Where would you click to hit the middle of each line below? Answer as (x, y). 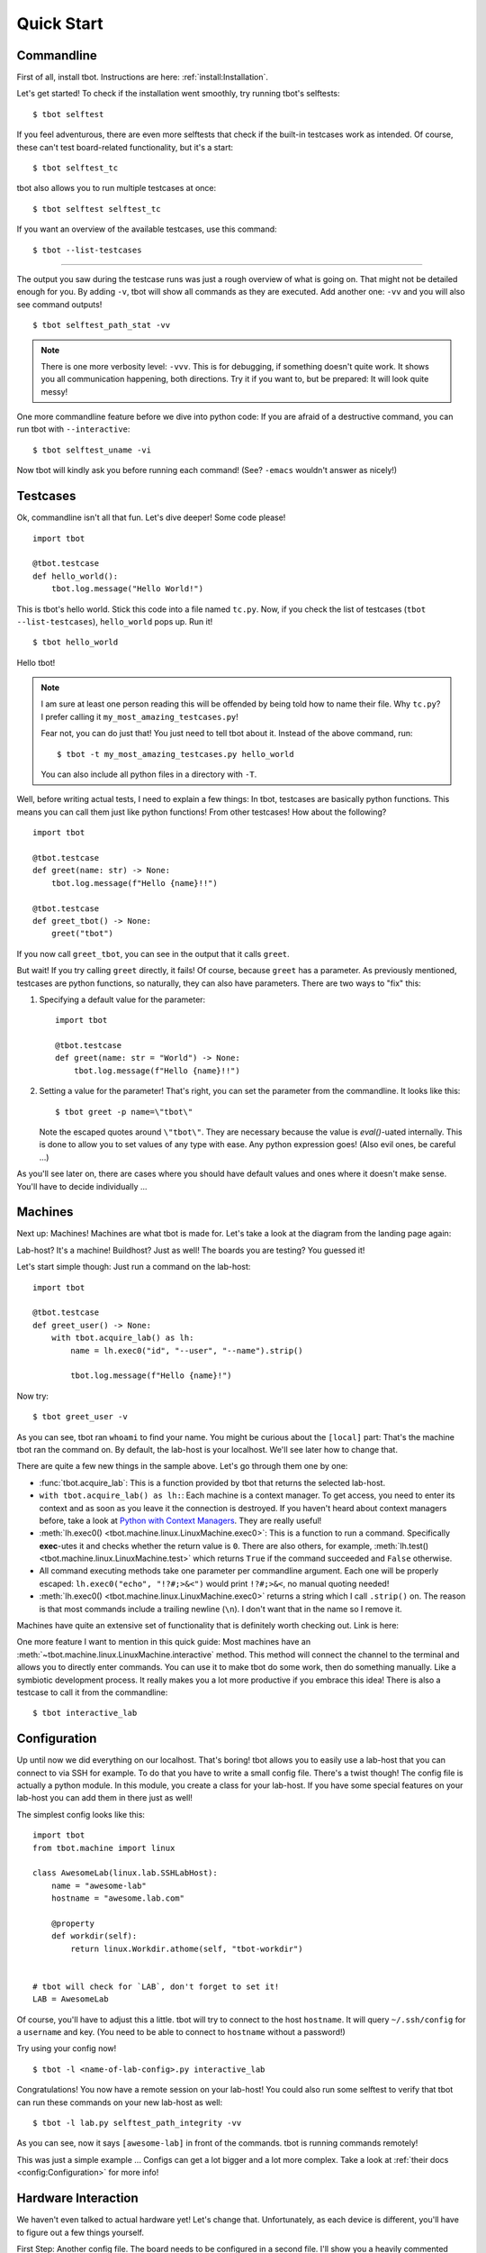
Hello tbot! (36, 662)
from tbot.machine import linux (104, 1848)
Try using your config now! (67, 2048)
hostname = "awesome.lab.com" (117, 1898)
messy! (54, 391)
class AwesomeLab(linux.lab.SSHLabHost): (125, 1873)
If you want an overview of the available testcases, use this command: (147, 229)
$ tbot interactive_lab (85, 1713)
